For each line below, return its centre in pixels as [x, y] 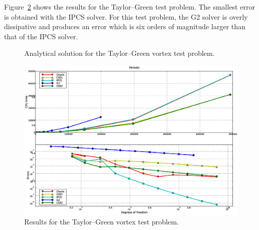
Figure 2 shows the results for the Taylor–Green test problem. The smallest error [130, 7]
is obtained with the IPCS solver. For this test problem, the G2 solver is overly [126, 16]
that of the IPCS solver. [41, 36]
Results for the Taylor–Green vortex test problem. [102, 222]
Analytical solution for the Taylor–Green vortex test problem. [120, 53]
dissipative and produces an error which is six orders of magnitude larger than [125, 26]
